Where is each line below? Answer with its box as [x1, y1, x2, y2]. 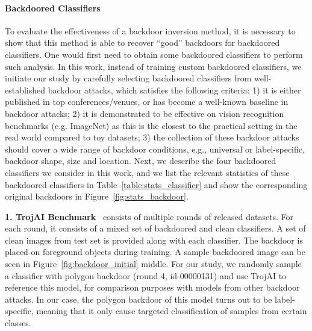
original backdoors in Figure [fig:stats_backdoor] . [5, 190, 189, 203]
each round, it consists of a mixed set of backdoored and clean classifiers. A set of [5, 222, 306, 235]
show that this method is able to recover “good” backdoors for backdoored [5, 36, 280, 49]
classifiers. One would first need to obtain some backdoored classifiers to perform [5, 48, 303, 60]
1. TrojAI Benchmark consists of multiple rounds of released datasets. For [5, 210, 294, 222]
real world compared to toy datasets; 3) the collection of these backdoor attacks [5, 131, 299, 143]
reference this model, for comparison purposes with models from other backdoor [5, 281, 300, 294]
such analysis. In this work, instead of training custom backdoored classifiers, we [5, 60, 302, 72]
